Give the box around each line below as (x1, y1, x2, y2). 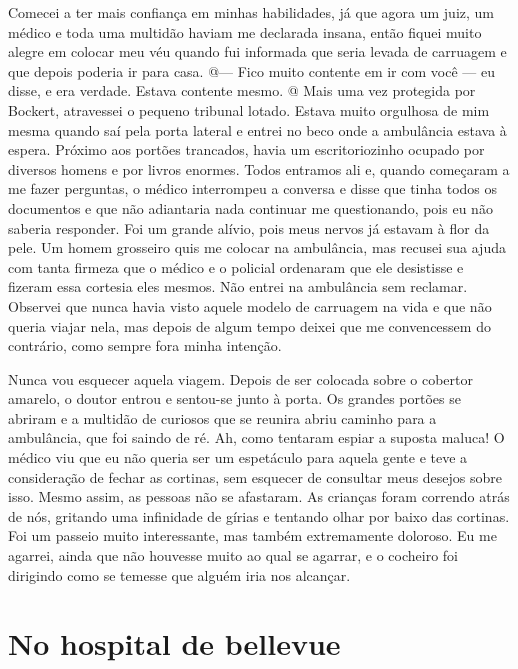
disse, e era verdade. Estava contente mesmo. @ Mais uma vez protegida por (8, 80, 476, 101)
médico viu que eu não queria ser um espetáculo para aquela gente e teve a (8, 447, 468, 468)
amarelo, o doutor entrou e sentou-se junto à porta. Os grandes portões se (8, 388, 461, 409)
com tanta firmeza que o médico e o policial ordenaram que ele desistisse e (8, 256, 464, 277)
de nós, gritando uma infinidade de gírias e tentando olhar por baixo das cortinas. (8, 505, 510, 526)
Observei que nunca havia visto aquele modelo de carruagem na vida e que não (8, 295, 492, 316)
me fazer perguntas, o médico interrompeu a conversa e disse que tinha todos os (8, 178, 498, 199)
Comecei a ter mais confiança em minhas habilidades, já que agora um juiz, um (8, 2, 494, 22)
